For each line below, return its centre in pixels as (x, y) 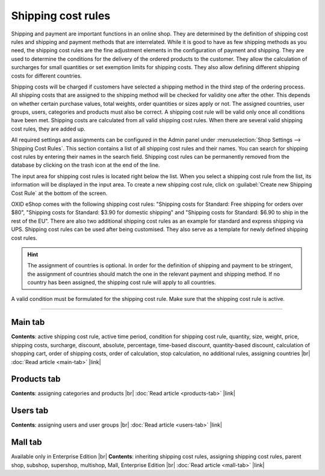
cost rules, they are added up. (48, 129)
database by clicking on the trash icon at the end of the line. (85, 165)
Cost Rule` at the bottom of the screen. (59, 193)
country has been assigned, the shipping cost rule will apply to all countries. (122, 282)
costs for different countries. (47, 76)
